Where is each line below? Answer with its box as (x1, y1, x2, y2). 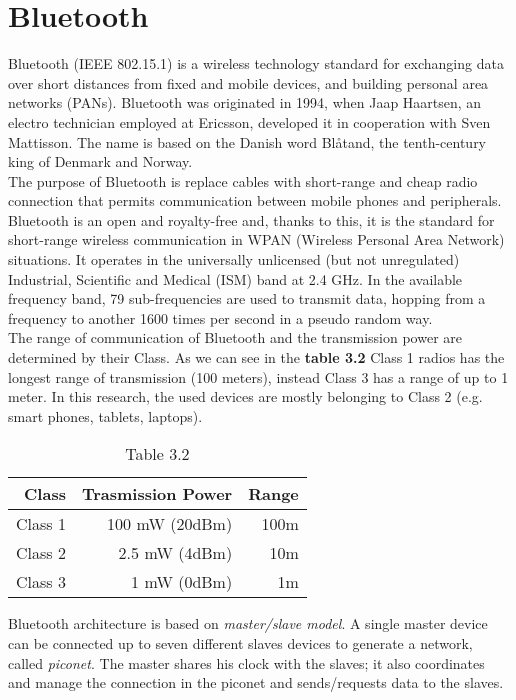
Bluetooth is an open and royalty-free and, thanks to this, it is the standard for (8, 209, 495, 230)
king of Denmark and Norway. (8, 151, 193, 172)
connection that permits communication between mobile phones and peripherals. (8, 190, 502, 211)
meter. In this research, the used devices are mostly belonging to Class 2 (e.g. (8, 386, 483, 407)
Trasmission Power (81, 482, 233, 506)
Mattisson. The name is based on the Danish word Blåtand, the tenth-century (8, 131, 487, 152)
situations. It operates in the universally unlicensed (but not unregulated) (8, 249, 460, 270)
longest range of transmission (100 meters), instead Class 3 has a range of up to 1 (8, 366, 509, 387)
